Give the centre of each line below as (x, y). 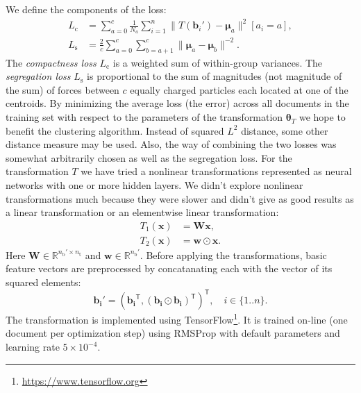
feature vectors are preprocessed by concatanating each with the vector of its (169, 268)
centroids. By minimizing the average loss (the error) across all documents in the (177, 103)
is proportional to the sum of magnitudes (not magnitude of (215, 76)
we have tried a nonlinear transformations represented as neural (216, 171)
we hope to (322, 117)
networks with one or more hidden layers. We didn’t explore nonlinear (154, 185)
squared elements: (43, 282)
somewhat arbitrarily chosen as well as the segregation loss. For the (149, 157)
